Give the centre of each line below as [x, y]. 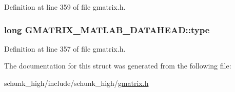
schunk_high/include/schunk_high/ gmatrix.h [76, 83]
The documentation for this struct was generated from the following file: [118, 66]
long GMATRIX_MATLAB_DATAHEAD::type [107, 29]
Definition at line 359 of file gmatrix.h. [65, 7]
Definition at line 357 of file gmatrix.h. [65, 48]
